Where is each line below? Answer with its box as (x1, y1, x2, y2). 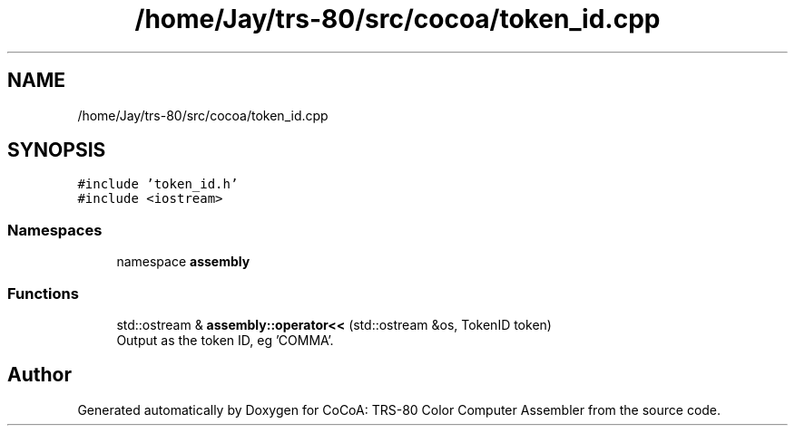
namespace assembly (116, 254, 250, 270)
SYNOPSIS (7, 139, 106, 162)
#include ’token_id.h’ (77, 177, 239, 192)
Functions (7, 284, 79, 303)
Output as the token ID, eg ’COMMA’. (116, 332, 334, 348)
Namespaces (7, 220, 103, 239)
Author (7, 363, 72, 387)
